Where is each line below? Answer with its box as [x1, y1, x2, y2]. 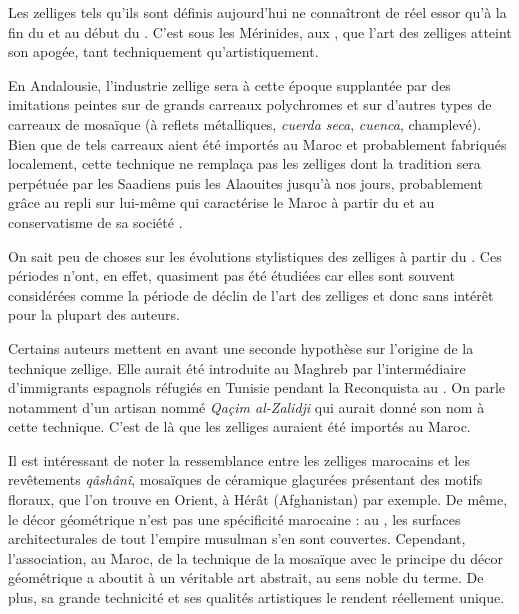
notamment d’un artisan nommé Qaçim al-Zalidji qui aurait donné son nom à [8, 396, 485, 417]
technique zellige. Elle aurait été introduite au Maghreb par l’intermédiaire [8, 357, 466, 378]
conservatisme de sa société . [8, 211, 183, 232]
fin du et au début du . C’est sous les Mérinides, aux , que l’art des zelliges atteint [8, 21, 512, 42]
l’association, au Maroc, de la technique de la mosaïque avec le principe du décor [8, 547, 503, 568]
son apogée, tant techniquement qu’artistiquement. [8, 41, 319, 62]
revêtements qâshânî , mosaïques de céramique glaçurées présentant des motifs [8, 469, 483, 490]
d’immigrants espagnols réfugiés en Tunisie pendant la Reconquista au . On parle [8, 377, 506, 398]
